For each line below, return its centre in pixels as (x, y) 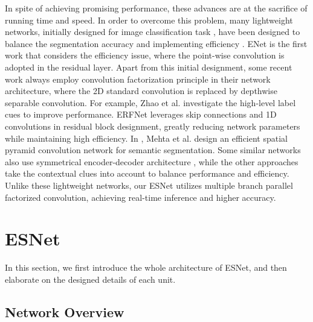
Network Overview (65, 311)
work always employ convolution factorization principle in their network (138, 79)
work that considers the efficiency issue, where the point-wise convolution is (145, 55)
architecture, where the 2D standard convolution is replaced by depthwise (141, 91)
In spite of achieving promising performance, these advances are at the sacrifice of (156, 8)
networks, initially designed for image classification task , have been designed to (153, 32)
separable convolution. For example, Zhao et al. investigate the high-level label (150, 102)
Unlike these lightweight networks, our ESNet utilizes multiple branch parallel (149, 185)
